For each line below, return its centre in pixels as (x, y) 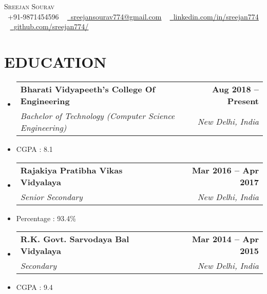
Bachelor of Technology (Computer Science (98, 115)
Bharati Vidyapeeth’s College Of (88, 89)
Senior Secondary (51, 197)
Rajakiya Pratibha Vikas (71, 170)
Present (243, 101)
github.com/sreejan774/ (51, 26)
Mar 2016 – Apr (225, 170)
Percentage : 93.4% (46, 218)
